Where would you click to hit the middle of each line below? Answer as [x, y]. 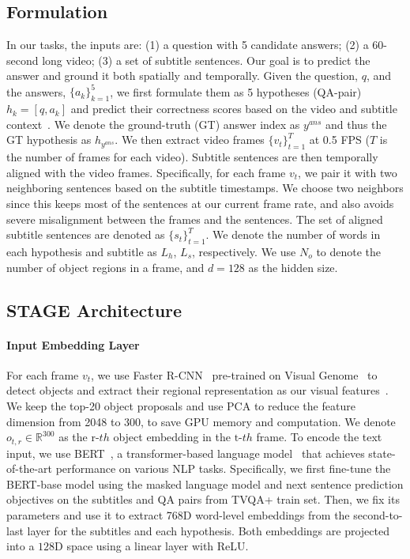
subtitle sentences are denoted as [86, 234]
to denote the [349, 252]
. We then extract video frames [190, 140]
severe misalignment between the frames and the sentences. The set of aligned [195, 219]
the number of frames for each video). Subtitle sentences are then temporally [192, 157]
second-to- [378, 515]
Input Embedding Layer [73, 344]
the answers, [36, 91]
